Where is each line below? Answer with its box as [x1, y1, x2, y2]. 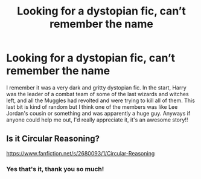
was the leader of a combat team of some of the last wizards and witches [6, 90, 189, 97]
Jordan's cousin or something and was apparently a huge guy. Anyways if [6, 109, 191, 117]
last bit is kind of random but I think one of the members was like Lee [6, 103, 178, 110]
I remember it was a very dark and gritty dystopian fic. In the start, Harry [6, 83, 187, 91]
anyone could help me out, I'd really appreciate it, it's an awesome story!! [6, 116, 188, 123]
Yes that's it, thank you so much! [6, 164, 104, 173]
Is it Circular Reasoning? [6, 134, 100, 144]
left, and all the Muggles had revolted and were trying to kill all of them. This [6, 97, 195, 104]
